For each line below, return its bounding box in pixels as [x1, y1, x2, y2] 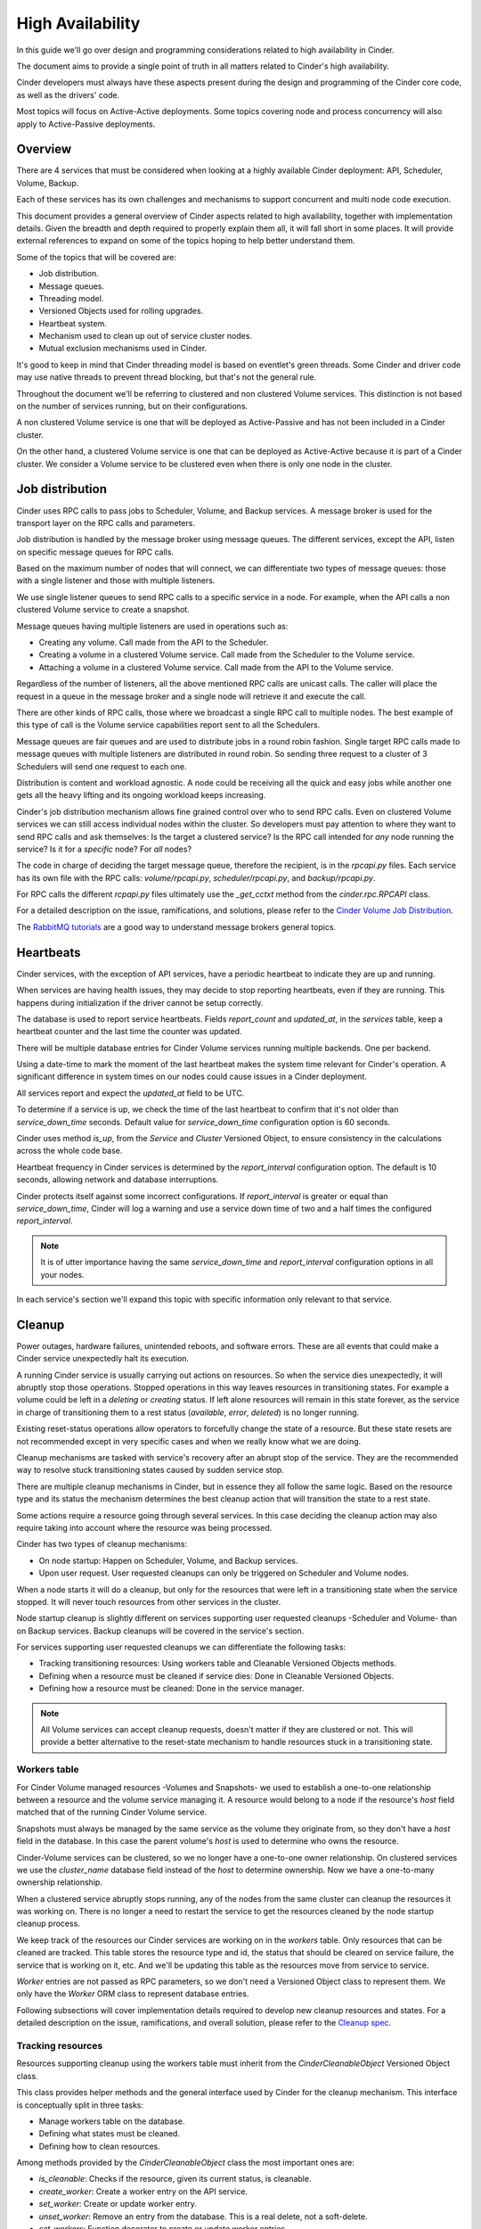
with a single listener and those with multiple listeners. [16, 575, 216, 586]
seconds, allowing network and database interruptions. [16, 1174, 219, 1185]
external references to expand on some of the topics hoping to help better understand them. [16, 235, 355, 246]
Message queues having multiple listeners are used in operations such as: [16, 621, 289, 631]
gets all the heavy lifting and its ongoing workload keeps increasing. [16, 790, 266, 801]
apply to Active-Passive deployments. [16, 119, 156, 129]
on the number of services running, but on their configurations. [16, 401, 249, 412]
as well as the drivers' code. [16, 89, 120, 100]
